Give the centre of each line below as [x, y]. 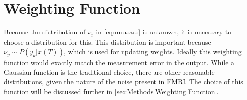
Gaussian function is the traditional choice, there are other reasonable [109, 72]
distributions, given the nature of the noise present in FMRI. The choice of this [123, 82]
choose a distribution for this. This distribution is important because [108, 42]
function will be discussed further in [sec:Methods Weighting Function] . [111, 91]
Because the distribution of [45, 32]
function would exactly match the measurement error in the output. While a [119, 62]
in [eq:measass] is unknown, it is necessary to [164, 32]
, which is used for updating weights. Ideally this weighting [153, 51]
